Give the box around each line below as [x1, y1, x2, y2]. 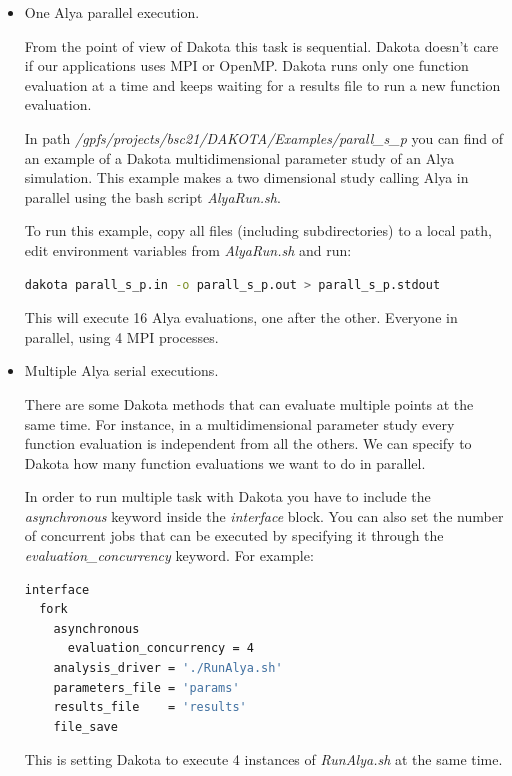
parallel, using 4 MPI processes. [24, 326, 219, 347]
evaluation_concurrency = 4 [67, 641, 254, 656]
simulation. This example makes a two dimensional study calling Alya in [24, 167, 469, 188]
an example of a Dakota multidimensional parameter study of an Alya [24, 147, 455, 168]
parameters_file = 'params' [53, 680, 240, 695]
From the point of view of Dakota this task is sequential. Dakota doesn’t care [24, 35, 499, 56]
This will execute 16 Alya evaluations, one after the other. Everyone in [24, 307, 458, 328]
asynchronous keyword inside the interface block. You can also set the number [24, 505, 504, 526]
